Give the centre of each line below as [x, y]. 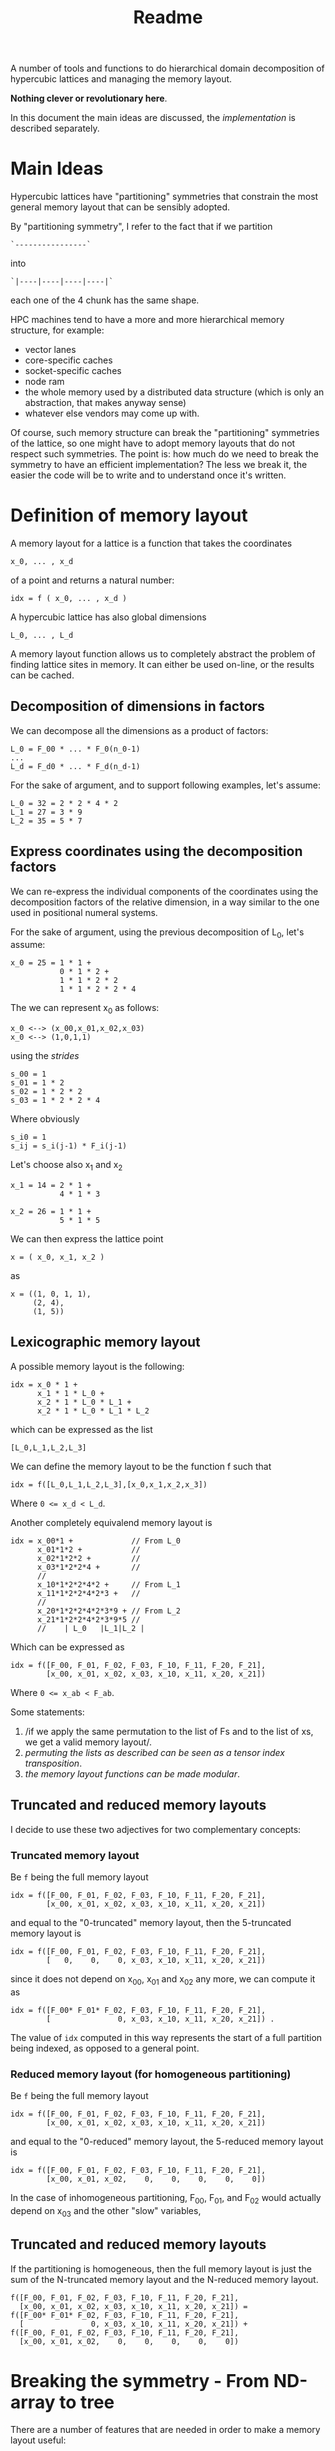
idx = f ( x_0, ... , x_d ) [69, 599]
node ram [44, 382]
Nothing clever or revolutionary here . [89, 98]
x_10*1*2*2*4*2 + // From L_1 [109, 1584]
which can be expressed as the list [81, 1429]
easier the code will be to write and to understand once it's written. [148, 475]
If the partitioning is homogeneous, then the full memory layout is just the [161, 2268]
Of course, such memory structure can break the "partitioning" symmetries [165, 433]
